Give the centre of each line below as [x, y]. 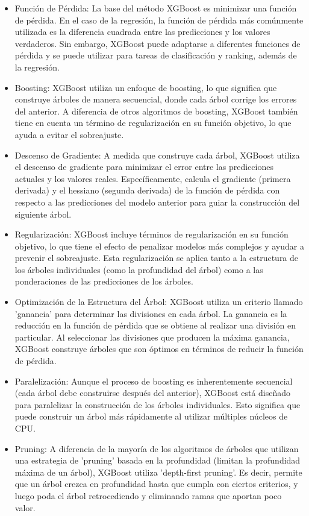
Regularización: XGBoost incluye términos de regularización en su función [151, 234]
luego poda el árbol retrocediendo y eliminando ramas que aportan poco [148, 495]
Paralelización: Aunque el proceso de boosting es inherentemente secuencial [154, 381]
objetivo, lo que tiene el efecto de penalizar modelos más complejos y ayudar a [159, 246]
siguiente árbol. [43, 214]
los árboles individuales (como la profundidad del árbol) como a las [139, 269]
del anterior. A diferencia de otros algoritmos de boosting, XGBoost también [156, 111]
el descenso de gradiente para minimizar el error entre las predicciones [144, 167]
